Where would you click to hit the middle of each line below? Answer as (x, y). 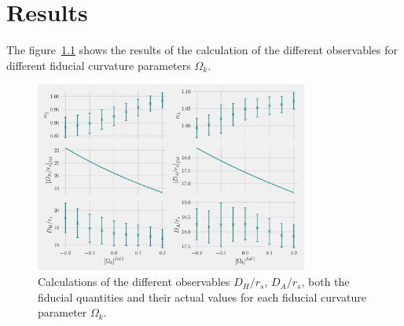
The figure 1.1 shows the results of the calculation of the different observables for (202, 50)
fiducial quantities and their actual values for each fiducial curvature (202, 297)
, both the (325, 282)
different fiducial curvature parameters (99, 65)
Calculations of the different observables (134, 282)
